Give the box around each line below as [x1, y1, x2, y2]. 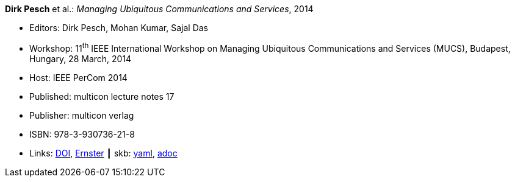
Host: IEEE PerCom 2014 [29, 72, 128, 83]
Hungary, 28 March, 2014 [29, 53, 132, 64]
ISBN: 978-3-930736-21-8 [29, 128, 135, 139]
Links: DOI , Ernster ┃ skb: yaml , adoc [29, 147, 178, 158]
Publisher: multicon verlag [29, 110, 134, 121]
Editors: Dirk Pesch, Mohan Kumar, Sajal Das [29, 23, 208, 33]
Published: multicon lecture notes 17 [29, 91, 175, 102]
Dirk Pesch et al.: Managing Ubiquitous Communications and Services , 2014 [5, 4, 314, 14]
